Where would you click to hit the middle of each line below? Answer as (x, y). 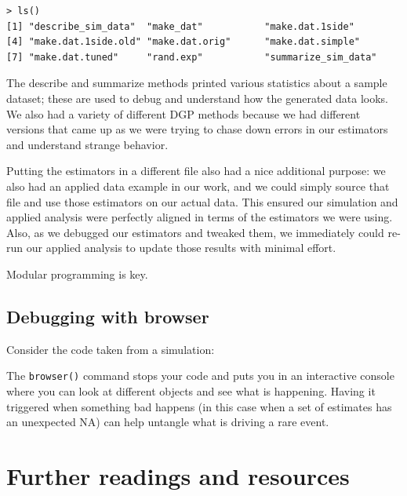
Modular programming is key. (77, 274)
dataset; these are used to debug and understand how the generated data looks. (198, 98)
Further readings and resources (178, 475)
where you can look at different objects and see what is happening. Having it (191, 390)
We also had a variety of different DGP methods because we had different (184, 113)
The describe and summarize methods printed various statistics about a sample (197, 83)
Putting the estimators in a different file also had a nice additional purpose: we (196, 171)
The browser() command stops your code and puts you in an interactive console (200, 376)
